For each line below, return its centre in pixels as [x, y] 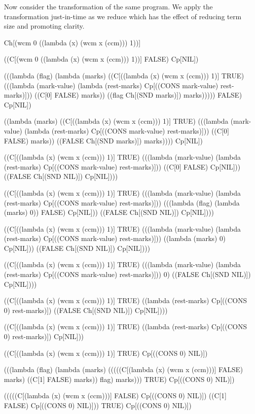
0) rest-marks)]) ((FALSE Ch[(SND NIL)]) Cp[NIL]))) [86, 310]
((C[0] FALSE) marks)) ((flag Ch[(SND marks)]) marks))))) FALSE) [138, 95]
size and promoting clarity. [44, 26]
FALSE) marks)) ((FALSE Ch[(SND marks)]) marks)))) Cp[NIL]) [103, 140]
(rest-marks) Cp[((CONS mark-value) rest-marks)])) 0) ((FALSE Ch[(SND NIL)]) [127, 274]
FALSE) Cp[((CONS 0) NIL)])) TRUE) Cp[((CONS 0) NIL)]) [98, 405]
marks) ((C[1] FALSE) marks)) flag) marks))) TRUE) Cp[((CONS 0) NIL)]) [119, 379]
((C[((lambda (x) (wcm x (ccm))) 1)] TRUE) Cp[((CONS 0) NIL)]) [106, 353]
